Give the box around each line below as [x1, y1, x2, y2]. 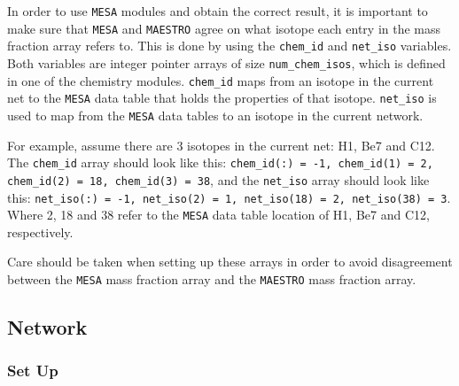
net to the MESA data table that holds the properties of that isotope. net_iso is [7, 89, 437, 107]
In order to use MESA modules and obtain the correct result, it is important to [7, 2, 428, 19]
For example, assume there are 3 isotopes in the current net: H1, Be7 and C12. [7, 135, 435, 154]
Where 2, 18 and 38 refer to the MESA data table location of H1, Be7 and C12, [7, 205, 430, 224]
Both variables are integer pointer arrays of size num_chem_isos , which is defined [7, 53, 446, 72]
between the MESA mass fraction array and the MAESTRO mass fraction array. [7, 270, 416, 288]
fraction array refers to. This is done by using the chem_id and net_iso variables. [7, 36, 452, 55]
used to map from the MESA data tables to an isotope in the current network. [7, 105, 424, 124]
